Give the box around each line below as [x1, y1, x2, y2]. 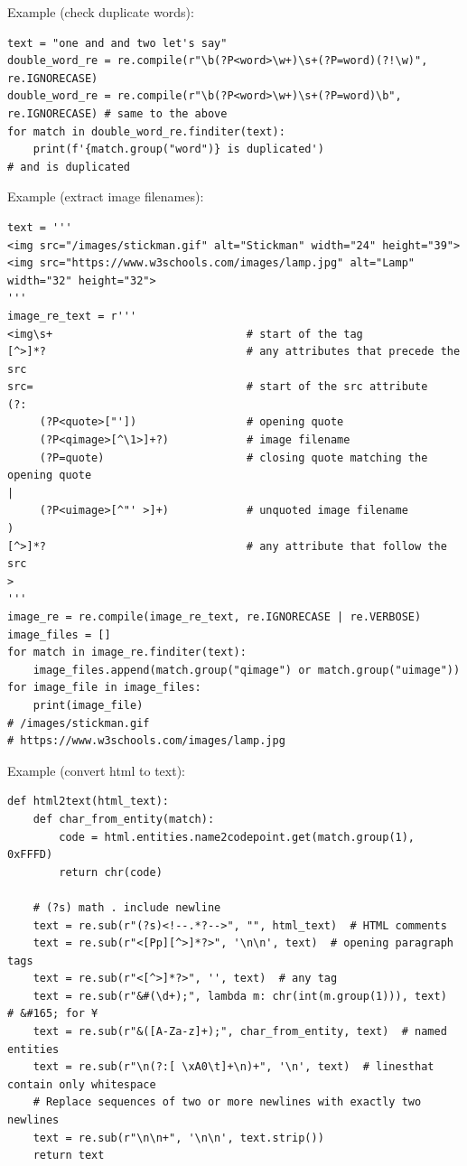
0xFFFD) [7, 848, 53, 862]
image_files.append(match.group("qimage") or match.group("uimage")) [33, 663, 461, 676]
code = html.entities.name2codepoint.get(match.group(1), [59, 830, 416, 844]
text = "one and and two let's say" [7, 36, 228, 50]
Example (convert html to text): [7, 760, 186, 779]
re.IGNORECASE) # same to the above [7, 107, 228, 120]
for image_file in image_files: [7, 681, 201, 695]
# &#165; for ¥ [7, 1007, 98, 1021]
